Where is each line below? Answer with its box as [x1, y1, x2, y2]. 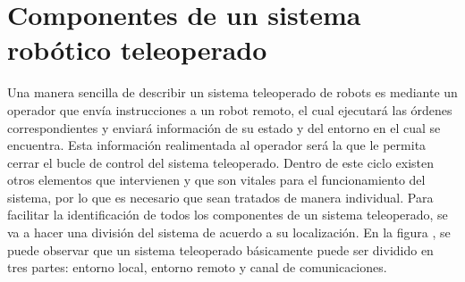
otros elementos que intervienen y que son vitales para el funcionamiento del [7, 170, 426, 189]
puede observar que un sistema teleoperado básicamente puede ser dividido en [7, 240, 434, 259]
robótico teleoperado [7, 31, 267, 68]
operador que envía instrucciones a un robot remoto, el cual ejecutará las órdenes [7, 100, 452, 119]
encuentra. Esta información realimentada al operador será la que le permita [7, 136, 427, 154]
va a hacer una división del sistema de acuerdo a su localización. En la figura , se [7, 223, 451, 242]
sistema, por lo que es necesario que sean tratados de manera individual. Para [7, 187, 434, 206]
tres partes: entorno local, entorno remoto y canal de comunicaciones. [7, 258, 387, 277]
